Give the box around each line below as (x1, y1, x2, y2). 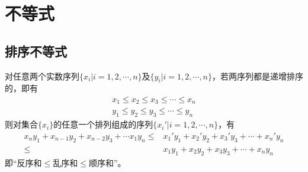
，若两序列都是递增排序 (212, 69, 304, 82)
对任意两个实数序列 (5, 69, 79, 82)
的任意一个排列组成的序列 (53, 118, 153, 130)
